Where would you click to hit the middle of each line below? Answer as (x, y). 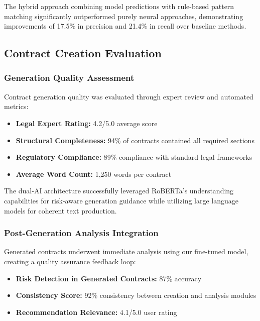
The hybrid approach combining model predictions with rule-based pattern (119, 6)
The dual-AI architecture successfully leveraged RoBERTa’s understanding (119, 191)
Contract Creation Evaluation (83, 53)
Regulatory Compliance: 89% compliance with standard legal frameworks (134, 157)
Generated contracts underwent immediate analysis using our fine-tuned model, (126, 251)
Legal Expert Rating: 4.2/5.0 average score (87, 123)
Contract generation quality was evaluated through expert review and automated (129, 96)
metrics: (16, 106)
